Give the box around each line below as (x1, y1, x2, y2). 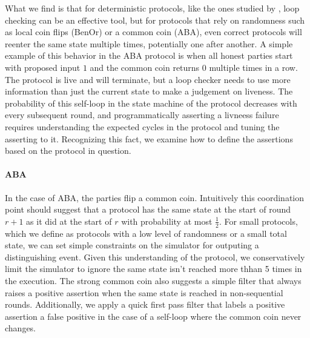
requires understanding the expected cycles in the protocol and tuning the (5, 120, 280, 133)
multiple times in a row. (209, 61, 298, 73)
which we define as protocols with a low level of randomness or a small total (5, 227, 287, 239)
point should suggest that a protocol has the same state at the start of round (5, 203, 291, 216)
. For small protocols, (219, 214, 298, 227)
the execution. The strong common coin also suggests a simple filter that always (5, 274, 302, 287)
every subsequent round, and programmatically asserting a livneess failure (5, 108, 279, 121)
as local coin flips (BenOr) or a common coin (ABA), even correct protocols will (5, 25, 302, 38)
